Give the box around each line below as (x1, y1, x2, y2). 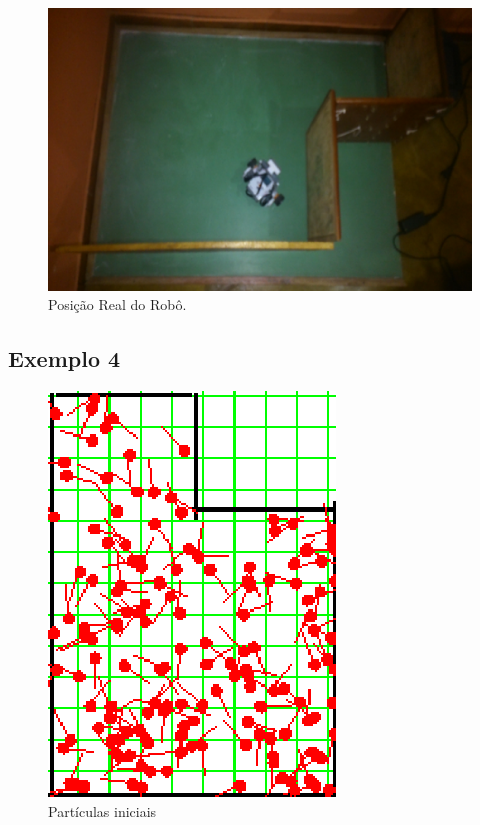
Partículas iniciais (48, 800, 157, 821)
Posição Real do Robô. (48, 294, 187, 315)
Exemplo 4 (8, 343, 121, 374)
